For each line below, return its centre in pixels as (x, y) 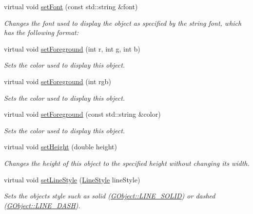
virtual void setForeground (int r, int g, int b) (72, 48)
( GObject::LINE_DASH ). (42, 205)
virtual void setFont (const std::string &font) (71, 6)
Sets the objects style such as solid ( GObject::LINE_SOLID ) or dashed (110, 196)
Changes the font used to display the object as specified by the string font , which (123, 23)
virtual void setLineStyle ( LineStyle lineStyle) (72, 179)
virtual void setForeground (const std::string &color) (82, 114)
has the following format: (41, 32)
